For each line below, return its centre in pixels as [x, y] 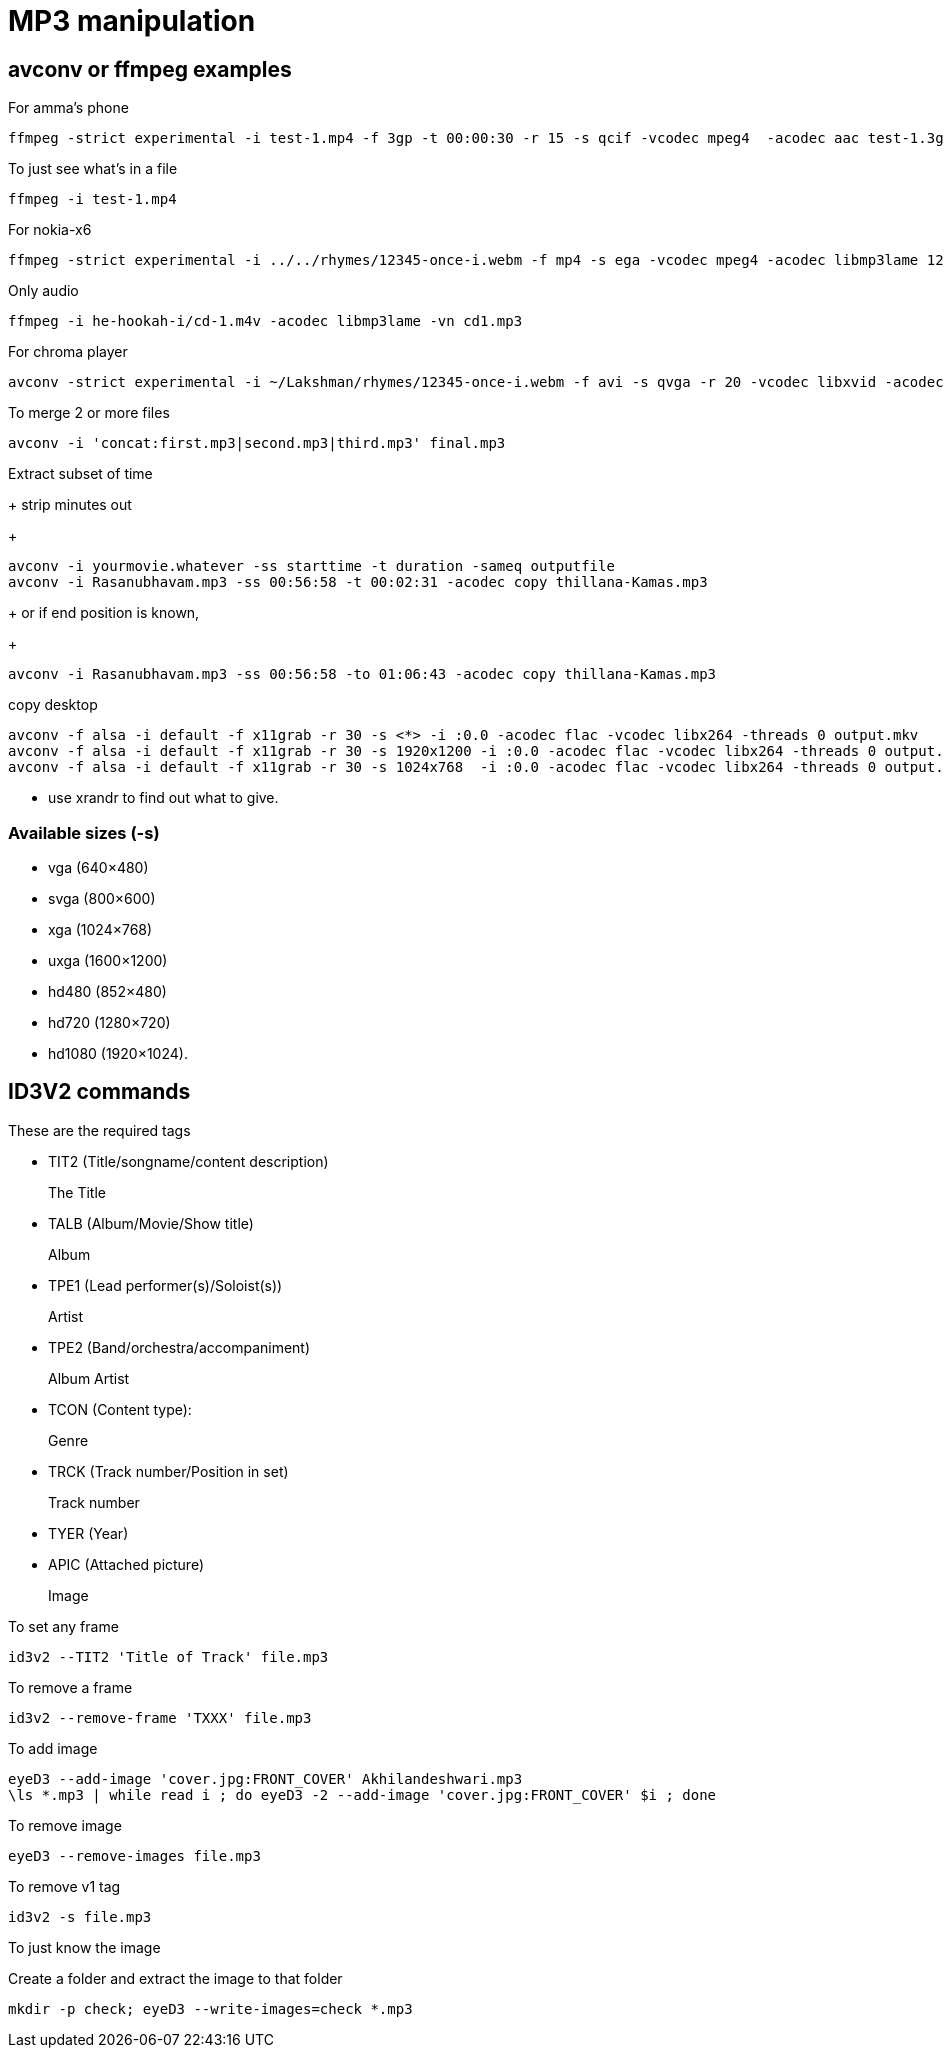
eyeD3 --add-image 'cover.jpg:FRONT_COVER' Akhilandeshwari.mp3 [265, 1778]
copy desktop [53, 705]
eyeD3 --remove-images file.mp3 [134, 1855]
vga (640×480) [98, 867]
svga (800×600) [102, 898]
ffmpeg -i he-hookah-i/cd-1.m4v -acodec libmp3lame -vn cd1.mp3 [265, 321]
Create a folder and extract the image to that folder [175, 1978]
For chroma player [68, 352]
